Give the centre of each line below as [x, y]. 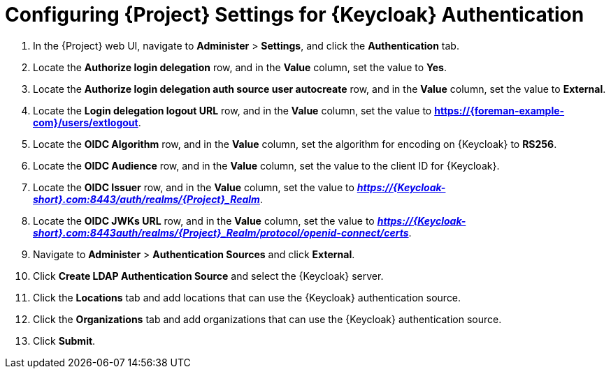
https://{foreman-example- [499, 110]
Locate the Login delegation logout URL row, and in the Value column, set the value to [232, 110]
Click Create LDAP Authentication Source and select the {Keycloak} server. [208, 276]
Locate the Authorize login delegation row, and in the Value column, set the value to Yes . [240, 67]
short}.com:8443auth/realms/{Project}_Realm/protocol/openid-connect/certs [221, 232]
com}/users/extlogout [86, 122]
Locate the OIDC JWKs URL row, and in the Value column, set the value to [204, 220]
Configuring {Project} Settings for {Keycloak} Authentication [295, 15]
